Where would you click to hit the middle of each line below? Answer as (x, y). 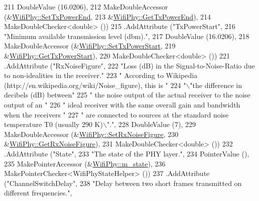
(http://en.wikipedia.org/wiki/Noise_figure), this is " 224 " (95, 85)
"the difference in (216, 85)
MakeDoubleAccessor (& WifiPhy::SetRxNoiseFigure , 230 (91, 134)
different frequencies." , (38, 193)
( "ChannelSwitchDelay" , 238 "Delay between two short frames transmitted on (123, 183)
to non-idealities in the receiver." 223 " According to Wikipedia (101, 75)
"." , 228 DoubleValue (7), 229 (151, 124)
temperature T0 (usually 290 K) (53, 124)
